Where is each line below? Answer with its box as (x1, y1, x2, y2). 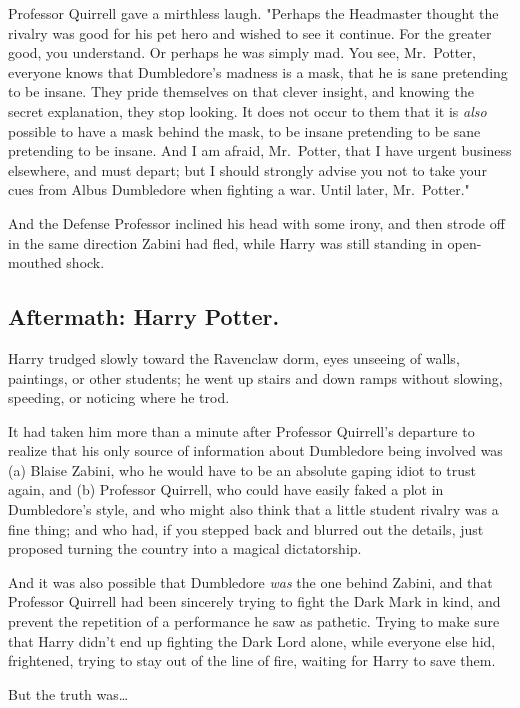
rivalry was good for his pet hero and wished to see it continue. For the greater (8, 22, 492, 43)
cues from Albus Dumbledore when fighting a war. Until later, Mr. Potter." (8, 179, 470, 200)
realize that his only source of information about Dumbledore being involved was (8, 440, 503, 461)
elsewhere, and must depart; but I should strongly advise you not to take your (8, 159, 487, 180)
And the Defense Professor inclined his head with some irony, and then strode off (8, 212, 505, 233)
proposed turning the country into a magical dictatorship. (8, 538, 362, 559)
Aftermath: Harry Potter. (8, 301, 280, 332)
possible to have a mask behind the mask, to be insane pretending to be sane (8, 120, 481, 141)
